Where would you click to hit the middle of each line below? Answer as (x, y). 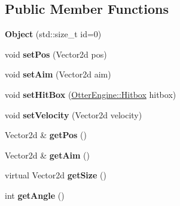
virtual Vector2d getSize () (56, 175)
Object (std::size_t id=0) (53, 34)
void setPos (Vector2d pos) (56, 54)
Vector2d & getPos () (46, 135)
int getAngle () (35, 195)
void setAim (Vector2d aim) (58, 74)
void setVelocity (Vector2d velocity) (74, 114)
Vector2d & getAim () (48, 155)
